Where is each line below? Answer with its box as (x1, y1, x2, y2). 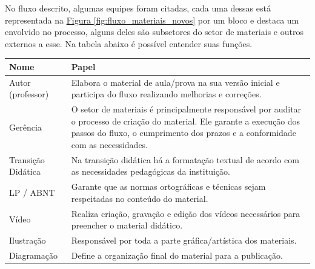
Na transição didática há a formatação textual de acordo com (71, 153, 299, 166)
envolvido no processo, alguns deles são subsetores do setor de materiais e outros (5, 25, 303, 38)
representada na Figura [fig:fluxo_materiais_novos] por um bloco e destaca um (5, 13, 299, 26)
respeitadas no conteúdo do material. (71, 192, 208, 204)
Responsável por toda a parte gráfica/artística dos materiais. (71, 234, 297, 247)
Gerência (9, 120, 42, 133)
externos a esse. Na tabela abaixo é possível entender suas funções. (5, 37, 253, 50)
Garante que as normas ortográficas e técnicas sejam (71, 180, 266, 193)
